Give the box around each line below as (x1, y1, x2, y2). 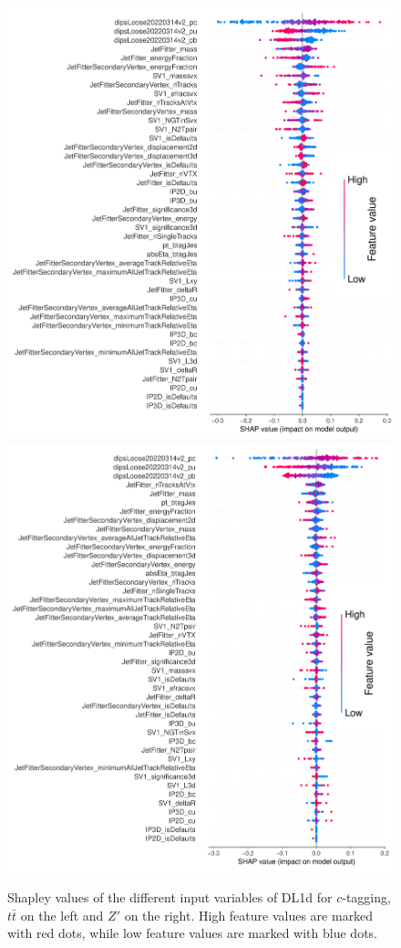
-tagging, (342, 888, 391, 907)
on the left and (20, 905, 104, 924)
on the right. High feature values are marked (124, 905, 374, 924)
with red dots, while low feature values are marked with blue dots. (7, 923, 377, 943)
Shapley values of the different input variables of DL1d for (7, 888, 333, 907)
